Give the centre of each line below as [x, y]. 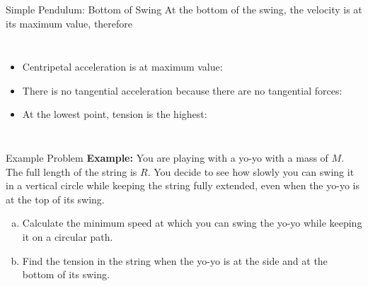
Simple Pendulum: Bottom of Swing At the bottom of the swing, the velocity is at [184, 9]
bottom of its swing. [66, 274]
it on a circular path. [68, 236]
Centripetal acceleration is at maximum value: [122, 67]
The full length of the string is [71, 171]
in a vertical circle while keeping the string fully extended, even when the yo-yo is [183, 185]
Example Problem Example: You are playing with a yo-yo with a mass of [167, 157]
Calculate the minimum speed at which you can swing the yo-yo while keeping [192, 223]
